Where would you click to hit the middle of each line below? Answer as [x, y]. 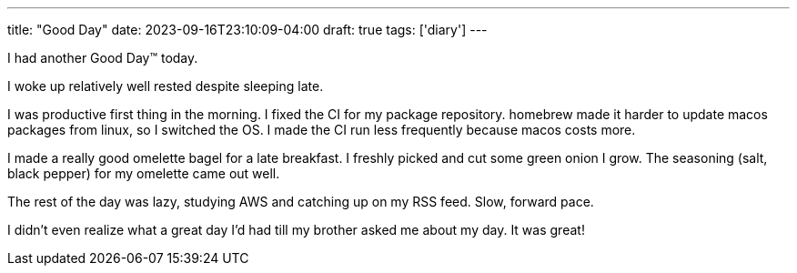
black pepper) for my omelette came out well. [144, 173]
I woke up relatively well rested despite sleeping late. [166, 86]
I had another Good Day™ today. [103, 58]
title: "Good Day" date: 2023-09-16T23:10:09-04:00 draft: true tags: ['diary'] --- [247, 30]
